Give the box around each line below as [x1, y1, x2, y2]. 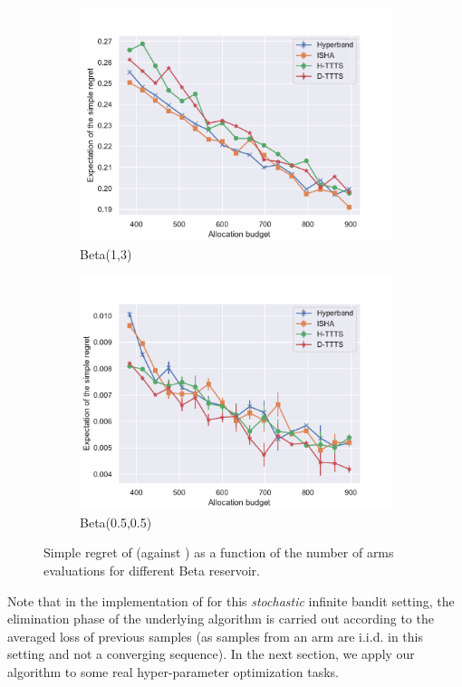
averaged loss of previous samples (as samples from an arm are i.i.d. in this [7, 626, 423, 645]
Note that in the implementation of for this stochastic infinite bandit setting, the [7, 591, 455, 610]
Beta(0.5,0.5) [80, 512, 152, 531]
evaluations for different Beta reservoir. [43, 560, 260, 579]
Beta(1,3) [80, 244, 132, 263]
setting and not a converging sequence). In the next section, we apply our [7, 644, 415, 663]
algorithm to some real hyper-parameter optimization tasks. [7, 662, 339, 681]
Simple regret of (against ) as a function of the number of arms [43, 543, 394, 562]
